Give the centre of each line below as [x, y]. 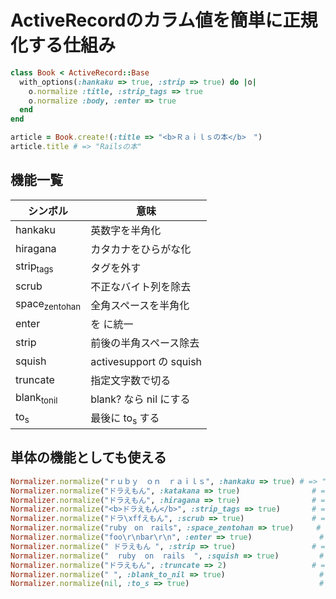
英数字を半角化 [126, 230]
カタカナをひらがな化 [141, 249]
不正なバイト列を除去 [141, 286]
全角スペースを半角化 [140, 305]
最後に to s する [125, 418]
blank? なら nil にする [140, 399]
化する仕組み [63, 45]
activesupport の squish [146, 361]
